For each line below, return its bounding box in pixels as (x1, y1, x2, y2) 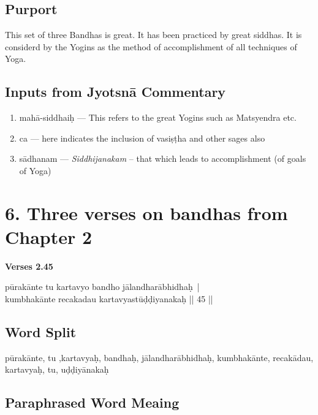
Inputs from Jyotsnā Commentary (5, 82, 226, 101)
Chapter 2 (5, 224, 93, 249)
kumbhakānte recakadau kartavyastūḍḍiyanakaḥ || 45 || (5, 292, 213, 305)
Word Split (5, 322, 77, 341)
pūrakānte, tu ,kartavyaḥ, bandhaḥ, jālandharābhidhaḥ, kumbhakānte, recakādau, (5, 351, 314, 364)
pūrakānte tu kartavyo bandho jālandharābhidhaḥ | (5, 280, 200, 293)
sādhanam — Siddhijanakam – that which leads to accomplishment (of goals (19, 152, 306, 165)
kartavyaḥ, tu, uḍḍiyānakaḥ (5, 363, 109, 376)
